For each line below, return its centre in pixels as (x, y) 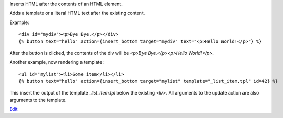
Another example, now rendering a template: (57, 62)
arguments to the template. (38, 100)
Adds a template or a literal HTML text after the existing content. (77, 13)
